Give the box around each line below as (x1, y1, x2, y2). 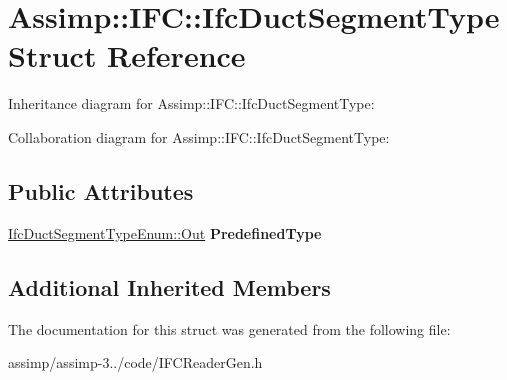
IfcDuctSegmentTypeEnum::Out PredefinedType (8, 222, 322, 243)
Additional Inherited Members (8, 271, 331, 302)
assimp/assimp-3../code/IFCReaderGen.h (8, 352, 263, 373)
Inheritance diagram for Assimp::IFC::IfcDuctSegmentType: (8, 93, 375, 114)
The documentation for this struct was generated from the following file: (8, 318, 451, 339)
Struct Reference (8, 35, 246, 76)
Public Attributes (8, 175, 194, 206)
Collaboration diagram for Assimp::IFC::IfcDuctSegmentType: (8, 126, 390, 147)
